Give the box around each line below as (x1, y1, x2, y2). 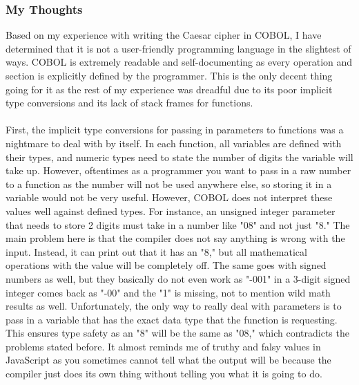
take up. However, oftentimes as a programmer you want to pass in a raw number (6, 163, 351, 178)
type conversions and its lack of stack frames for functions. (6, 95, 253, 110)
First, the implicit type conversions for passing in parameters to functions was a (6, 122, 344, 137)
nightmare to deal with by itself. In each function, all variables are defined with (6, 135, 342, 150)
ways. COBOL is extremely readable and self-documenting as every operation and (6, 55, 353, 69)
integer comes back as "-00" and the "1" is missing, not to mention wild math (6, 285, 331, 299)
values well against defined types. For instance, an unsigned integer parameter (6, 203, 336, 218)
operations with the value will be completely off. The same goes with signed (6, 258, 327, 272)
